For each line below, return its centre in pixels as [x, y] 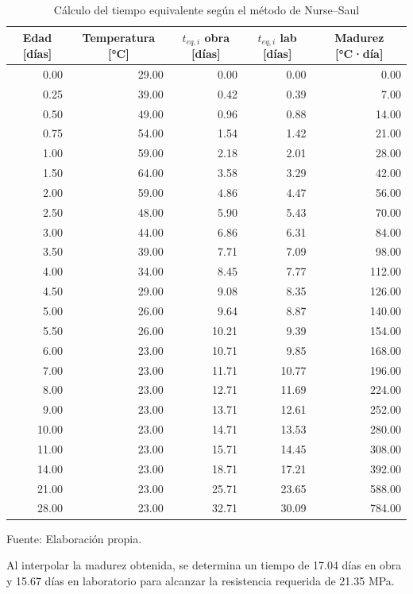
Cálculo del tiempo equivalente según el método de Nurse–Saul [206, 10]
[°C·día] [359, 53]
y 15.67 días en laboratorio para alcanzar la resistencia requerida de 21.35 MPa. [201, 580]
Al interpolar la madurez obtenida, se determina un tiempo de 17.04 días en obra [204, 565]
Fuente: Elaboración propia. [74, 538]
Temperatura [119, 38]
